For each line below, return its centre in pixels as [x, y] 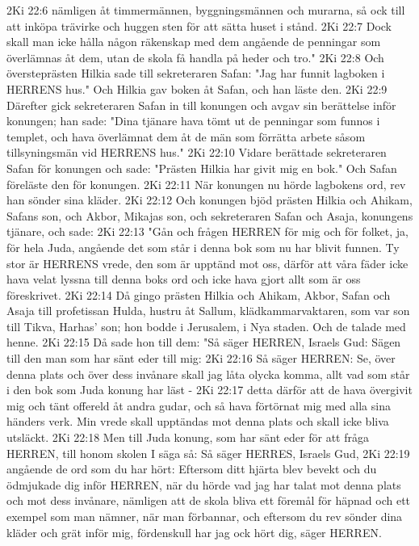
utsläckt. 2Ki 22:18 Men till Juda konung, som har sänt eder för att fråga [188, 437]
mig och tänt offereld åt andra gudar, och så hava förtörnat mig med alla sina [199, 405]
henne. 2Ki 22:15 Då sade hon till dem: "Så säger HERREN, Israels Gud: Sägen [204, 342]
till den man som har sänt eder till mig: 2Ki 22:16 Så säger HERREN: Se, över [201, 358]
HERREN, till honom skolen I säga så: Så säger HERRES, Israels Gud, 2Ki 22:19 [208, 453]
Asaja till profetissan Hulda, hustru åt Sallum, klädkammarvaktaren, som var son [208, 311]
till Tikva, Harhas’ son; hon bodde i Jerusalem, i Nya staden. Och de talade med [206, 326]
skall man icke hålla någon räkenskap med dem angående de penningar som [194, 42]
